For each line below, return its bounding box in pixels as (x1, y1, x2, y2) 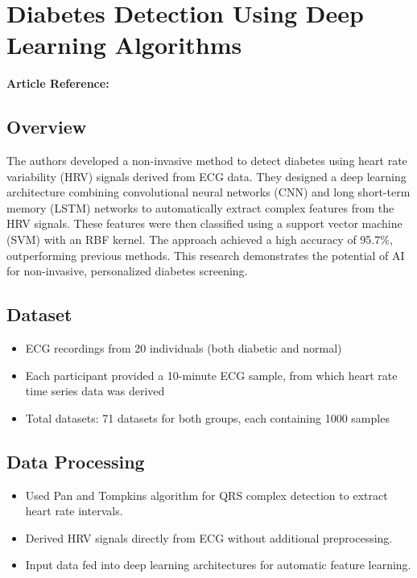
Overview (6, 114, 87, 139)
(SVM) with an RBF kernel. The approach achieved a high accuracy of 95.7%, (6, 231, 393, 248)
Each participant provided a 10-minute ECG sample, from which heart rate (25, 366, 398, 383)
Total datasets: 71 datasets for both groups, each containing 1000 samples (25, 409, 390, 426)
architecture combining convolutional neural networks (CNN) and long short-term (6, 184, 411, 200)
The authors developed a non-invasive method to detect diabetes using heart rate (6, 152, 407, 169)
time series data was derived (25, 382, 165, 399)
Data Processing (6, 448, 145, 473)
